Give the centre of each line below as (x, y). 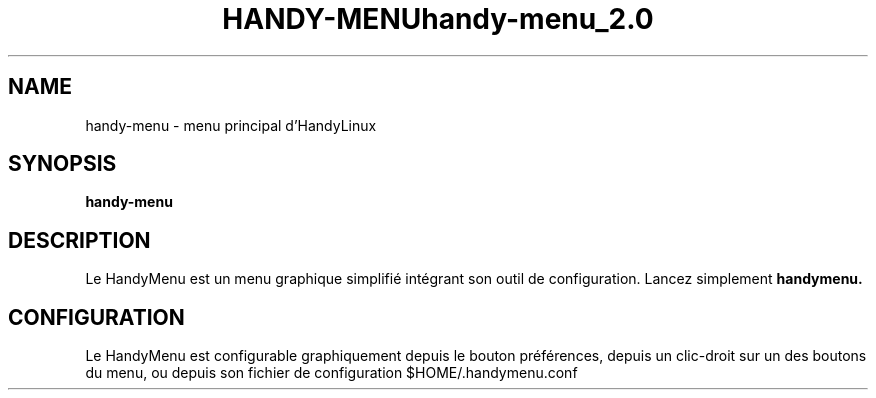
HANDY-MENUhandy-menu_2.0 (438, 19)
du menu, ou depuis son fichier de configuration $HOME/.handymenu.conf (331, 373)
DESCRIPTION (79, 240)
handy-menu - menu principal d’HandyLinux (231, 125)
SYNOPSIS (62, 164)
